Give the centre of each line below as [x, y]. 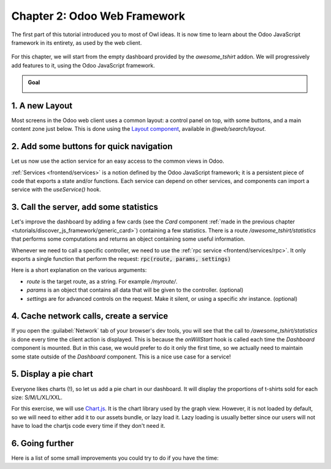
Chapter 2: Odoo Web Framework [98, 16]
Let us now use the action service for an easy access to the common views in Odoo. [118, 161]
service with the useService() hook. [56, 190]
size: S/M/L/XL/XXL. [37, 397]
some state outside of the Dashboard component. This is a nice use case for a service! [121, 357]
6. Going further [43, 443]
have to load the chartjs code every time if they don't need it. [88, 426]
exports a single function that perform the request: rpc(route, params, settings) [121, 258]
